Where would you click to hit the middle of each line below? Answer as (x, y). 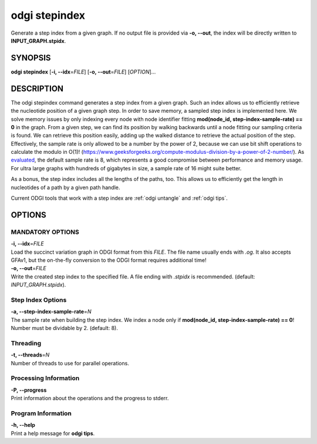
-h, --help (23, 425)
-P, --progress (29, 390)
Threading (26, 343)
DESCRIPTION (37, 88)
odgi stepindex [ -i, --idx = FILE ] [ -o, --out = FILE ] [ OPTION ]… (83, 72)
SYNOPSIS (31, 58)
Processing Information (45, 378)
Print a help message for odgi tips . (53, 433)
